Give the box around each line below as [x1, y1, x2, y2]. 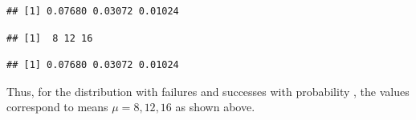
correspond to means [6, 98, 108, 115]
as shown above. [175, 98, 255, 115]
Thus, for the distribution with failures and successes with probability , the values [6, 82, 410, 99]
